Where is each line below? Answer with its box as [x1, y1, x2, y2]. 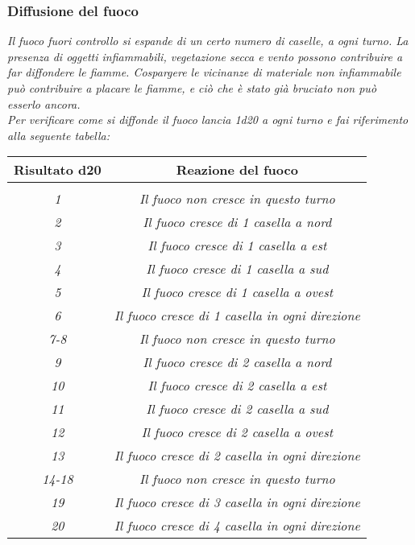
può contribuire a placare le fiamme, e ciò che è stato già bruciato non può [7, 80, 377, 96]
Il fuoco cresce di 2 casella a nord [143, 353, 332, 372]
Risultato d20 [14, 160, 102, 180]
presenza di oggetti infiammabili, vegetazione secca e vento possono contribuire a [7, 47, 403, 64]
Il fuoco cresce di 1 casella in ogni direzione [114, 306, 360, 325]
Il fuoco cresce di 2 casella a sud [146, 399, 329, 419]
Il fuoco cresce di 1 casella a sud [146, 259, 329, 279]
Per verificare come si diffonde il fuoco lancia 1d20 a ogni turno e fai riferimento [7, 111, 409, 128]
